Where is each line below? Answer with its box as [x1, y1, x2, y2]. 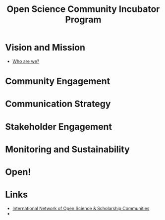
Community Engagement [5, 76, 110, 87]
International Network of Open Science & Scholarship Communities [12, 205, 150, 211]
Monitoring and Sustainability [5, 144, 130, 155]
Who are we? [12, 58, 40, 64]
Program [65, 14, 102, 25]
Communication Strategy [5, 98, 111, 110]
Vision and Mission [5, 42, 86, 53]
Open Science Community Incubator [6, 3, 160, 15]
